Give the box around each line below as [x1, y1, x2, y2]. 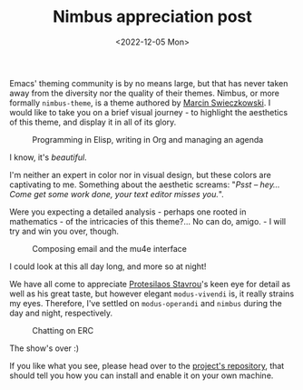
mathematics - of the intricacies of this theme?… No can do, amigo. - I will [9, 215, 287, 226]
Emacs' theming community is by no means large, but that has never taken [9, 77, 288, 88]
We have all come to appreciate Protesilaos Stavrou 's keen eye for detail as [9, 278, 291, 289]
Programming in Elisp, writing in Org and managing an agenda [32, 134, 264, 145]
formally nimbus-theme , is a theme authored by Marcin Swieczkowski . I [9, 97, 271, 108]
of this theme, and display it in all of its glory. [9, 116, 177, 127]
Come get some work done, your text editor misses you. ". [9, 188, 224, 199]
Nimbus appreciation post [53, 6, 252, 27]
